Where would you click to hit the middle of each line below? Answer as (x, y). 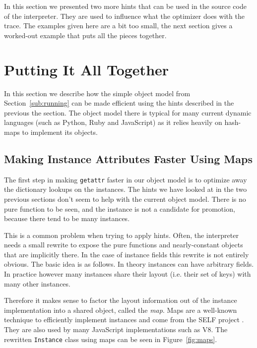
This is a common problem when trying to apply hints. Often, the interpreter (121, 235)
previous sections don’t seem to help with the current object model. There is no (125, 199)
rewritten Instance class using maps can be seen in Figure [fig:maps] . (111, 339)
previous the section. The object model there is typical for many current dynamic (128, 112)
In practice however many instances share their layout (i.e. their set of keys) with (128, 274)
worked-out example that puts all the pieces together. (85, 35)
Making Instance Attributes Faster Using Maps (128, 158)
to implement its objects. (60, 132)
